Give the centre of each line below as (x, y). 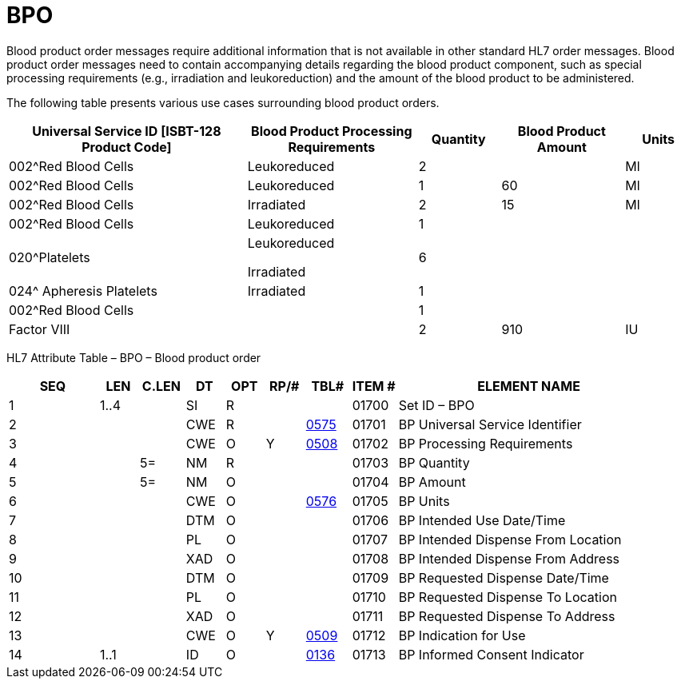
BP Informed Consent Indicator (491, 654)
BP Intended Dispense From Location (510, 539)
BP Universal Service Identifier (490, 424)
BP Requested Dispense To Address (507, 616)
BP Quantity (434, 462)
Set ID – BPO (436, 405)
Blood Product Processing (332, 131)
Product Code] (127, 147)
